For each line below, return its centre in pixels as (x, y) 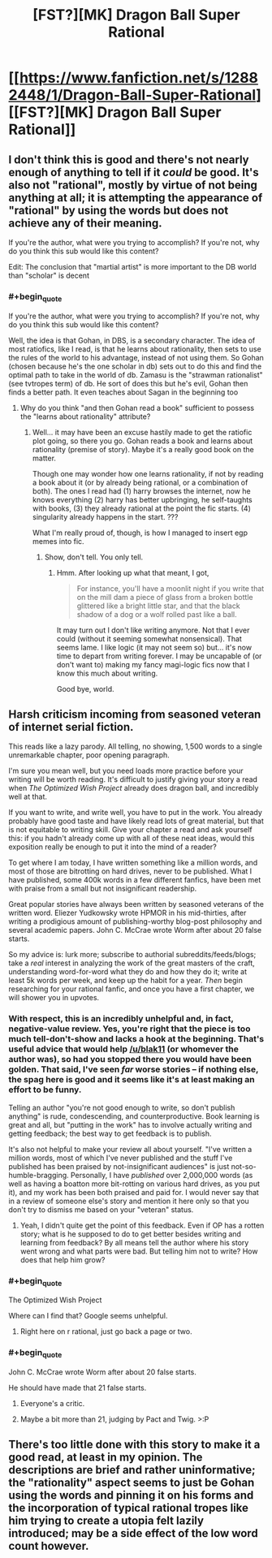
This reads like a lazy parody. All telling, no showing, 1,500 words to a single (135, 747)
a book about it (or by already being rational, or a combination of (140, 482)
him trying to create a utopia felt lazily (106, 1521)
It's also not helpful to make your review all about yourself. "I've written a (130, 1149)
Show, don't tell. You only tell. (94, 557)
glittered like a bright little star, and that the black (159, 606)
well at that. (28, 796)
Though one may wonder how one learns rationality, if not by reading (148, 473)
